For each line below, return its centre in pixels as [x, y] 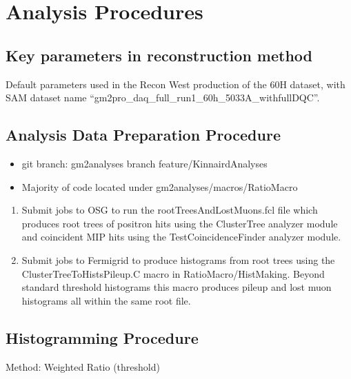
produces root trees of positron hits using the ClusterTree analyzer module [180, 223]
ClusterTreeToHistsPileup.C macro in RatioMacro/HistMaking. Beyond [173, 273]
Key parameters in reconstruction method [159, 55]
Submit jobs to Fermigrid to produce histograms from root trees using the [178, 259]
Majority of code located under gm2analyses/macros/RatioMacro [160, 186]
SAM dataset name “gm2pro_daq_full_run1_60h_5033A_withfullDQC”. [163, 98]
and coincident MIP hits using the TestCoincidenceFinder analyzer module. [181, 237]
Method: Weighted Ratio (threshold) [83, 366]
